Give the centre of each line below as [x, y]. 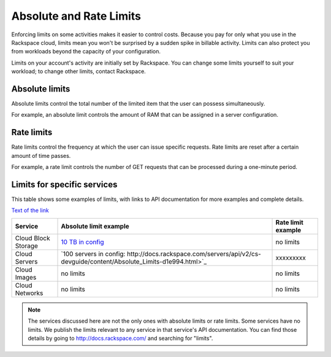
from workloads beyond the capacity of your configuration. [86, 52]
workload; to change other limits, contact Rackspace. [79, 71]
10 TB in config [82, 241]
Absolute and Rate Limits [76, 16]
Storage [26, 246]
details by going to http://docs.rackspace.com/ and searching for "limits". [120, 338]
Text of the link [30, 210]
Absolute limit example [95, 226]
